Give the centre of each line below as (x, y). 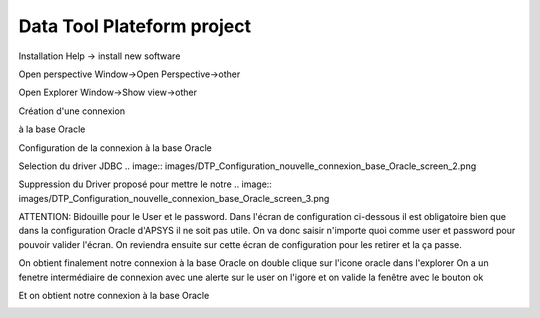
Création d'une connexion (71, 111)
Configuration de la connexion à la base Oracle (115, 147)
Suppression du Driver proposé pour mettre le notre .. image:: (145, 184)
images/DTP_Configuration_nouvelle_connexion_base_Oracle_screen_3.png (174, 198)
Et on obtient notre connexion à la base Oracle (114, 296)
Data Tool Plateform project (135, 26)
